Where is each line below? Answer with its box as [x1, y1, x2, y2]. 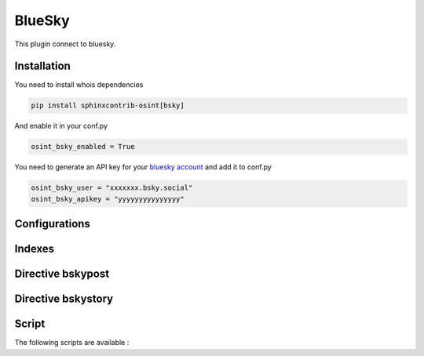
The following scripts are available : [14, 338, 130, 347]
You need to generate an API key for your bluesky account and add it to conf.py [14, 162, 272, 172]
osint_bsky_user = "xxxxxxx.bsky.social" [31, 183, 193, 192]
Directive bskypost [14, 267, 110, 281]
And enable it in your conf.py [14, 122, 108, 131]
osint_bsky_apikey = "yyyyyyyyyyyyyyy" [31, 194, 185, 203]
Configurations [14, 217, 90, 231]
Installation [14, 60, 71, 73]
